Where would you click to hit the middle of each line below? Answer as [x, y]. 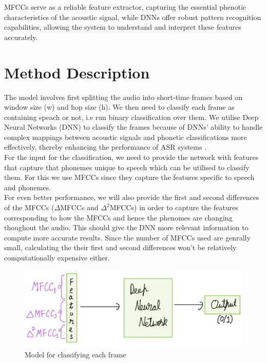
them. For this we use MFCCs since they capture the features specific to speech [129, 177]
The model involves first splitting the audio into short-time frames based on [123, 97]
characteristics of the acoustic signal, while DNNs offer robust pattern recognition [133, 17]
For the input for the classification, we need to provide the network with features [131, 157]
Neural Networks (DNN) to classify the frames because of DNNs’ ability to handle [133, 127]
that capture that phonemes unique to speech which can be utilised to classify [127, 167]
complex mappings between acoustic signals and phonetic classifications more [126, 137]
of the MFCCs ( [29, 207]
